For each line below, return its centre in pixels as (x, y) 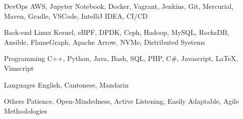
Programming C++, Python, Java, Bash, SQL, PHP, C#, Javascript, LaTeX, (121, 58)
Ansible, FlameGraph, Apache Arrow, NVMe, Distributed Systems (105, 42)
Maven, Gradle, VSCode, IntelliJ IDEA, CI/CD (76, 15)
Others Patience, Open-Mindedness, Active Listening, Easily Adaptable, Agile (121, 101)
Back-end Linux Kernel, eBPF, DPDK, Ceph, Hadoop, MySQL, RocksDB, (117, 32)
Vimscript (19, 68)
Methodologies (26, 110)
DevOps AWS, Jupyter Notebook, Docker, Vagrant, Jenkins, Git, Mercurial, (119, 6)
